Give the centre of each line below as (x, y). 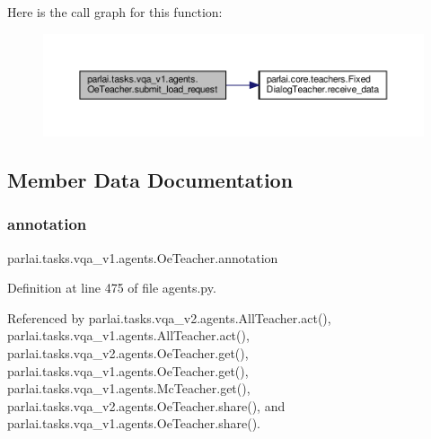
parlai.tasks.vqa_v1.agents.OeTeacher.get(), (128, 370)
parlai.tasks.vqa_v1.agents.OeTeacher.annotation (143, 257)
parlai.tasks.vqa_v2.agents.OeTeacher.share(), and (146, 405)
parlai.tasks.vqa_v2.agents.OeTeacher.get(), (128, 353)
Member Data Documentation (150, 180)
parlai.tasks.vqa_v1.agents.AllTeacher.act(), (128, 335)
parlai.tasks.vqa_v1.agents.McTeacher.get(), (129, 388)
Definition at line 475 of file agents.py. (112, 288)
